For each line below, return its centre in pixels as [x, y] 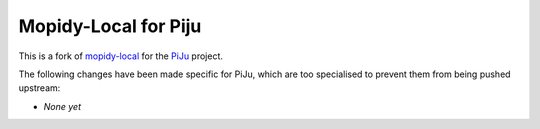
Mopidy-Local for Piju [110, 26]
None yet [62, 106]
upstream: [39, 88]
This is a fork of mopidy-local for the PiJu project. [121, 56]
